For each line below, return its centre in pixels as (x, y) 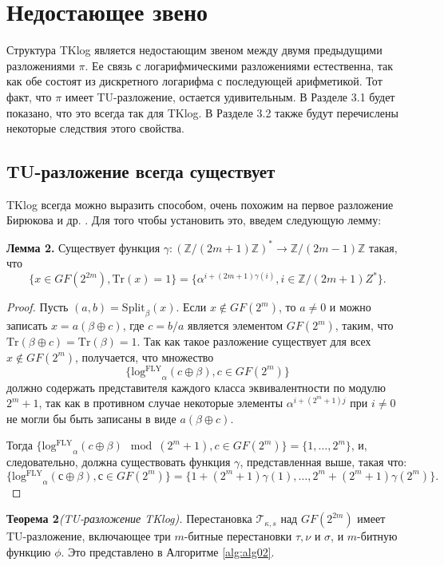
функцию (29, 551)
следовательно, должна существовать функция (119, 462)
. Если (191, 307)
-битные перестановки (238, 536)
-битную (377, 536)
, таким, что (364, 325)
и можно (350, 307)
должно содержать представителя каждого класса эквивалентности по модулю (196, 387)
